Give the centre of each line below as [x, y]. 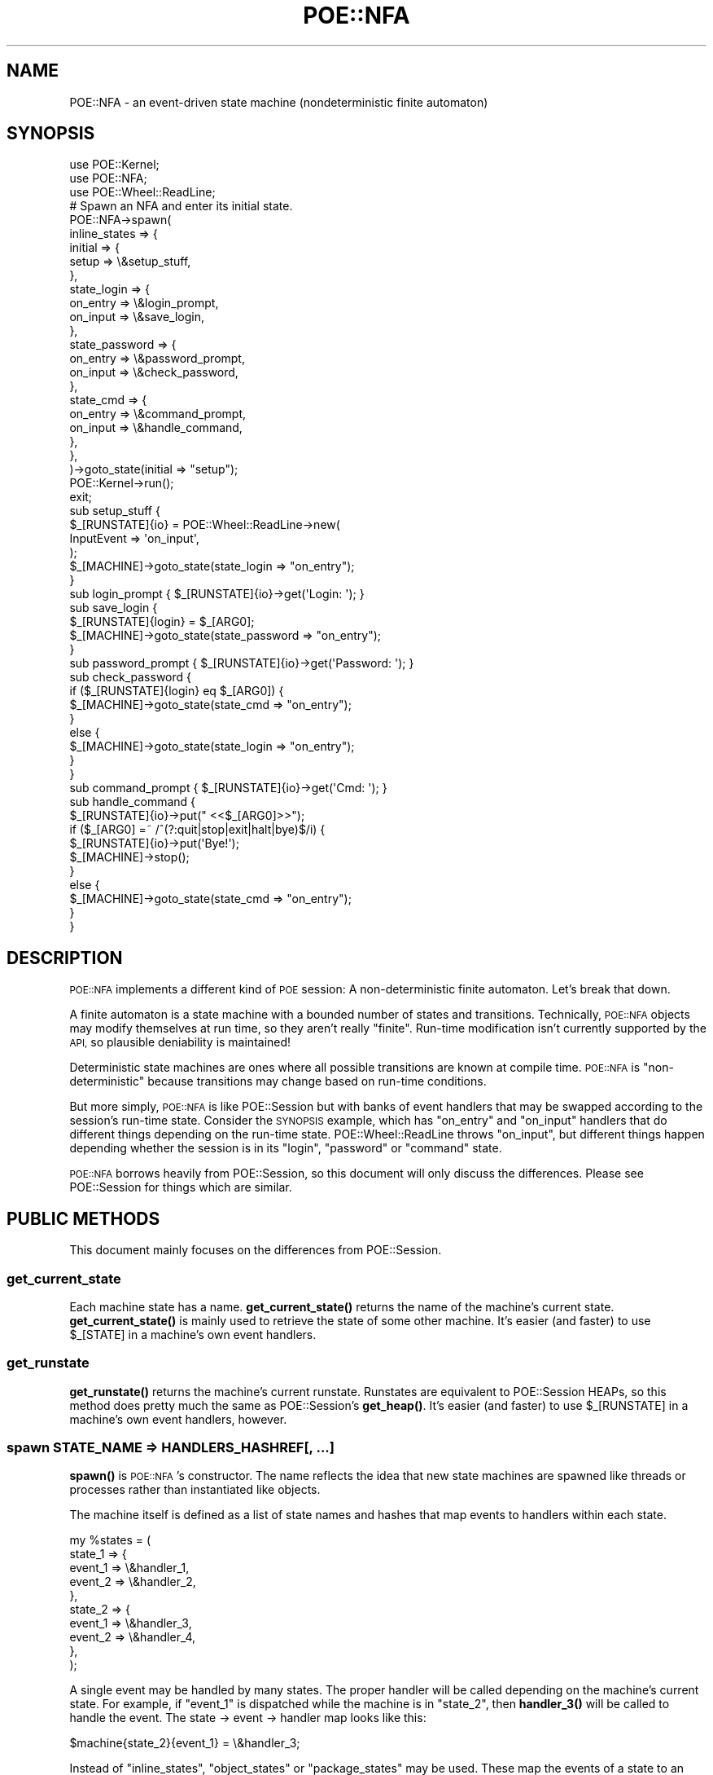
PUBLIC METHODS [83, 1218]
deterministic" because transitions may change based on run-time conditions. [278, 1081]
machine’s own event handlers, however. [178, 1419]
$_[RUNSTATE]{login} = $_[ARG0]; [162, 622]
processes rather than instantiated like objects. [195, 1490]
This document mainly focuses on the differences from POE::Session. [256, 1250]
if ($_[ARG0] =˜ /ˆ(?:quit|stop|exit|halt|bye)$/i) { [197, 830]
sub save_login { [114, 608]
